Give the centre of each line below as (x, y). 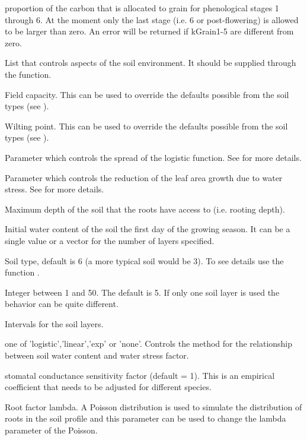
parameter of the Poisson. (51, 430)
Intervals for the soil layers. (54, 323)
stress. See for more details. (55, 189)
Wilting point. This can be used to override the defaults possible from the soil (146, 126)
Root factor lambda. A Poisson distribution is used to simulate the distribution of (153, 406)
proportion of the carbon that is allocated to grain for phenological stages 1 (142, 8)
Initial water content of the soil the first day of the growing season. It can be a (148, 229)
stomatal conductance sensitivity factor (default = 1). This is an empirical (140, 375)
